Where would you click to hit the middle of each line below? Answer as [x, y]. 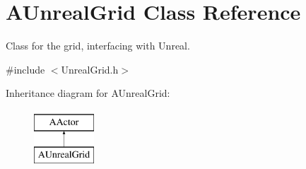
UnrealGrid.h [90, 69]
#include [25, 69]
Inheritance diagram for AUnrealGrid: [88, 93]
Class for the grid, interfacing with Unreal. [98, 46]
